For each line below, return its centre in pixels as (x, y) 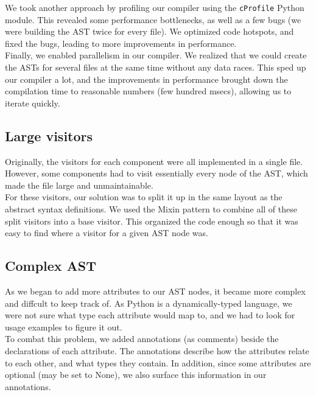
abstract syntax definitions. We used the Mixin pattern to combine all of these (151, 208)
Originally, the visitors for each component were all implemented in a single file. (154, 161)
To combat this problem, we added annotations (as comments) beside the (142, 339)
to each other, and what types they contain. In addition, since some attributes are (158, 362)
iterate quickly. (33, 103)
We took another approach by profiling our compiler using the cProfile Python (155, 7)
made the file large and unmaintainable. (79, 185)
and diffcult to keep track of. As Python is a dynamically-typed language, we (149, 303)
